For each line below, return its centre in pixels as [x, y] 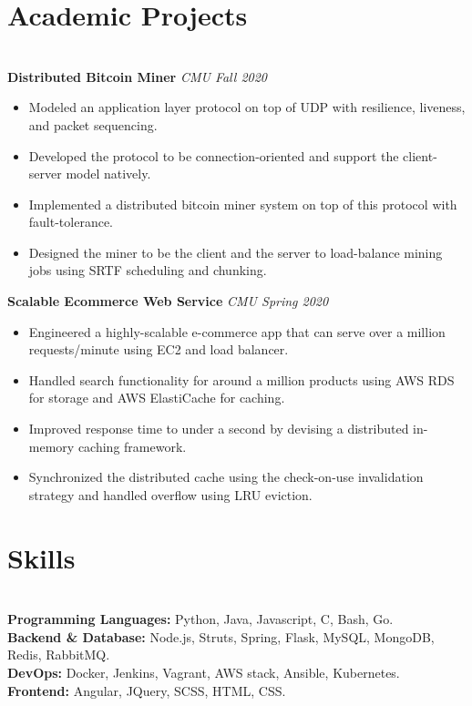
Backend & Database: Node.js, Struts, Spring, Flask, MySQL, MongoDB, [221, 636]
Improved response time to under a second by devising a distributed [219, 429]
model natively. [108, 174]
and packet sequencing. [93, 124]
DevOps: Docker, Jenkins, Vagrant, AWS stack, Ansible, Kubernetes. [204, 672]
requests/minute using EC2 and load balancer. [159, 349]
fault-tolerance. [71, 222]
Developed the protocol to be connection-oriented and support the [214, 155]
